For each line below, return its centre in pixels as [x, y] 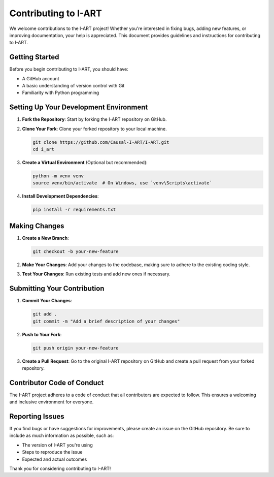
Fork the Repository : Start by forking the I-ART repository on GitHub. [94, 119]
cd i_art [44, 149]
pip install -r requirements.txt [74, 210]
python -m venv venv [58, 176]
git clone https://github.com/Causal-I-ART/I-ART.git [101, 142]
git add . [45, 314]
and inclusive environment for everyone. [52, 402]
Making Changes [37, 226]
